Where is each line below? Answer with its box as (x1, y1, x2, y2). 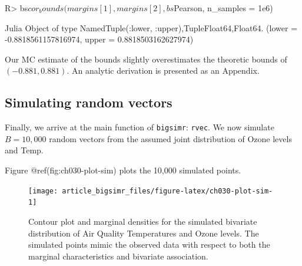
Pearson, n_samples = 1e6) (174, 2, 273, 14)
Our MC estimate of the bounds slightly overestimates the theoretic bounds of (5, 52, 287, 65)
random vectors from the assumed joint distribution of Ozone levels (49, 132, 292, 145)
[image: (28, 186, 58, 195)
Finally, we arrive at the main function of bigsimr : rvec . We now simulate (5, 121, 274, 133)
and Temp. (5, 144, 44, 156)
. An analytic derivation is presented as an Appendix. (67, 64, 260, 77)
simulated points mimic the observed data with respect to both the (28, 238, 270, 251)
